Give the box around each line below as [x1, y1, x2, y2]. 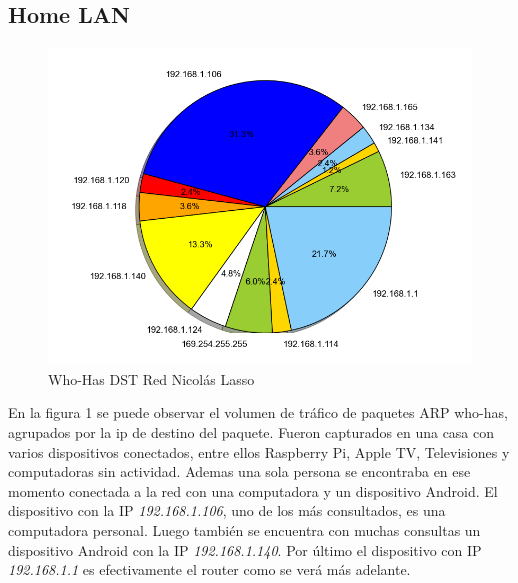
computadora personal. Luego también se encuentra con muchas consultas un [8, 519, 481, 540]
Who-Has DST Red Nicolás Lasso [48, 368, 255, 389]
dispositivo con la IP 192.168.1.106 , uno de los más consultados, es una [8, 500, 446, 521]
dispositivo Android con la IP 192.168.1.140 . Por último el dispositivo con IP [8, 539, 482, 560]
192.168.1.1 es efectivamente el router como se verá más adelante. [8, 559, 411, 580]
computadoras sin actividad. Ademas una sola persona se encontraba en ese [8, 461, 471, 482]
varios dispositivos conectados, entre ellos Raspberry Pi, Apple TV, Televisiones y [8, 441, 510, 462]
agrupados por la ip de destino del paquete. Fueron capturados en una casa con [8, 421, 495, 442]
